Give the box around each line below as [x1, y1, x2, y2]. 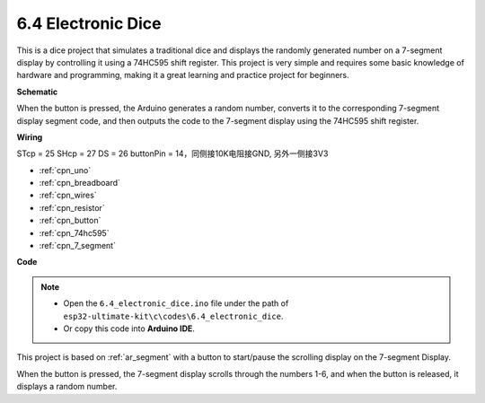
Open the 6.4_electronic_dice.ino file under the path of [63, 298, 289, 309]
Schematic [16, 86, 58, 97]
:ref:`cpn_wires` [39, 189, 98, 201]
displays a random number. [16, 381, 118, 392]
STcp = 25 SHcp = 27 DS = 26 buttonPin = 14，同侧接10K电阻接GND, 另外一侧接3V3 [16, 148, 329, 159]
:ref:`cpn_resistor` [39, 202, 105, 213]
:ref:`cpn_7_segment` [39, 241, 117, 251]
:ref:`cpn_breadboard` [39, 178, 121, 188]
